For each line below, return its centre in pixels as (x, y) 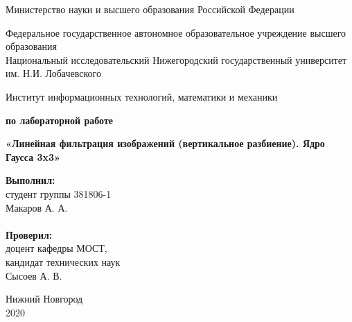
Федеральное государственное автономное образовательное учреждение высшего (176, 32)
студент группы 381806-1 (59, 193)
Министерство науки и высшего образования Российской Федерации (150, 9)
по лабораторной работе (60, 120)
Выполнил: (30, 180)
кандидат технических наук (63, 261)
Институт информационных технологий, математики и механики (142, 96)
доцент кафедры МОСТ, (56, 248)
